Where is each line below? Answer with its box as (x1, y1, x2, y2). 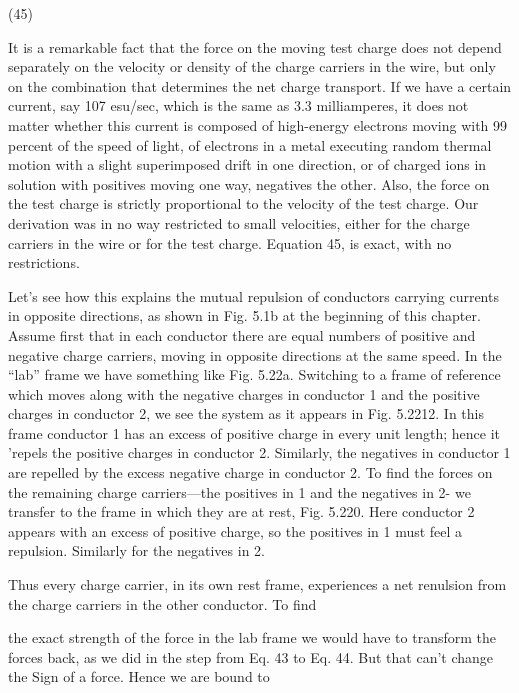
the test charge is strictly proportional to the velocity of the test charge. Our (8, 193, 479, 214)
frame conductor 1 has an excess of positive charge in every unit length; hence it (8, 422, 500, 443)
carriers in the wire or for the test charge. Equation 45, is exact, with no (8, 232, 452, 253)
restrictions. (8, 252, 80, 273)
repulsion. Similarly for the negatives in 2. (8, 540, 265, 561)
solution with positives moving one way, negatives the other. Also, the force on (8, 173, 490, 194)
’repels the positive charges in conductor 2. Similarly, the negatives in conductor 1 (8, 442, 511, 463)
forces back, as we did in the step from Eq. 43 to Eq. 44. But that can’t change (8, 646, 494, 667)
